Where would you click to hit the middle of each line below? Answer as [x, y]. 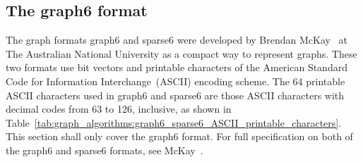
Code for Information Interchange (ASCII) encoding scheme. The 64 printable [175, 81]
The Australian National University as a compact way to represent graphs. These [181, 53]
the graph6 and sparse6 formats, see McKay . [105, 150]
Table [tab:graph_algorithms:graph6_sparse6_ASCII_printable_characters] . [174, 122]
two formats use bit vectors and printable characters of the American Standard [177, 67]
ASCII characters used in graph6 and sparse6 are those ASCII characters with [175, 95]
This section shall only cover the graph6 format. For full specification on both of [179, 136]
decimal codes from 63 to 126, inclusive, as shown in [119, 109]
